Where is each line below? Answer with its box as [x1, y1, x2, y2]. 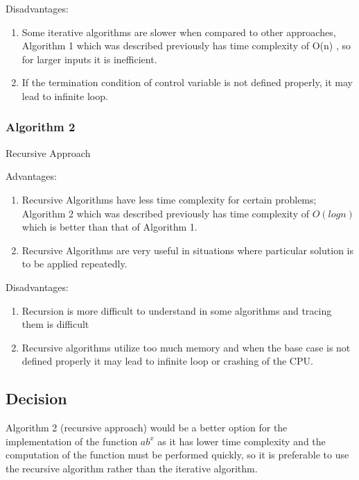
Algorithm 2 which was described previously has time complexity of [21, 206, 309, 220]
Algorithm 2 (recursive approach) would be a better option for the [6, 420, 288, 435]
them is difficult [21, 317, 89, 331]
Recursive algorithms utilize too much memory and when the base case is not [21, 340, 351, 354]
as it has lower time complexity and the [157, 433, 326, 448]
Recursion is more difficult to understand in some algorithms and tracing [21, 303, 332, 317]
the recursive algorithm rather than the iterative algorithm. [6, 461, 258, 475]
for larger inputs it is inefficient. [21, 51, 157, 66]
